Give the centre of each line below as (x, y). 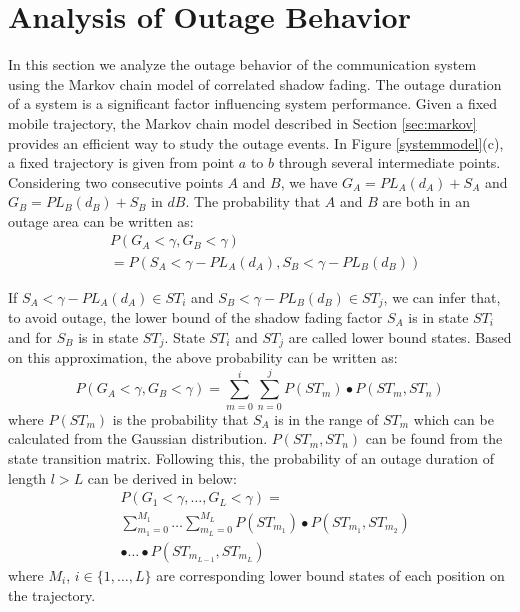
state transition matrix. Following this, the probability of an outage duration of (251, 457)
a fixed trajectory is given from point (121, 162)
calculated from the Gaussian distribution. (138, 438)
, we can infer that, (442, 296)
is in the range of (326, 418)
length (27, 477)
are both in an (426, 201)
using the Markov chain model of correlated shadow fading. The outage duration (255, 83)
